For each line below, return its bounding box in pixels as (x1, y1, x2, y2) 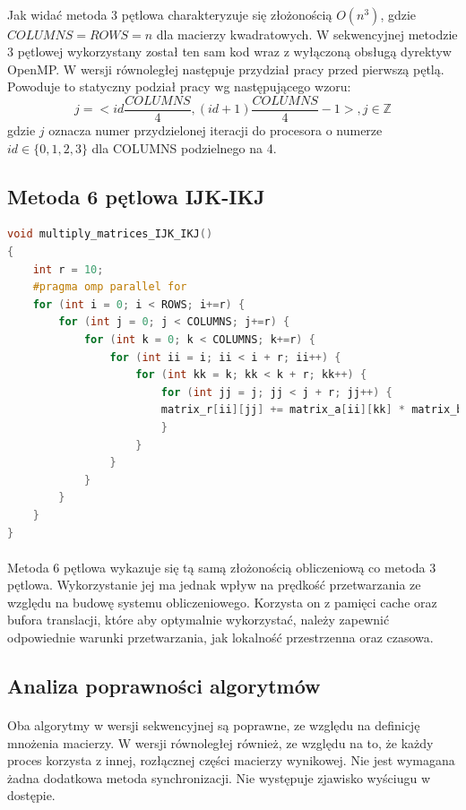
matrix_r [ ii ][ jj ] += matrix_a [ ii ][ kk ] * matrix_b (160, 403, 463, 417)
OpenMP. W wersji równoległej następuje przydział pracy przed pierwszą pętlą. (7, 59, 444, 78)
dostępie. (7, 786, 56, 805)
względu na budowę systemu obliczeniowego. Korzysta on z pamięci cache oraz (7, 592, 437, 611)
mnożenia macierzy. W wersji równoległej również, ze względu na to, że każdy (7, 733, 434, 752)
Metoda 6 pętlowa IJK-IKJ (7, 182, 265, 210)
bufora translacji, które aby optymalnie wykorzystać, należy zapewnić (7, 610, 390, 629)
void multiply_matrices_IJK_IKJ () (7, 228, 213, 241)
